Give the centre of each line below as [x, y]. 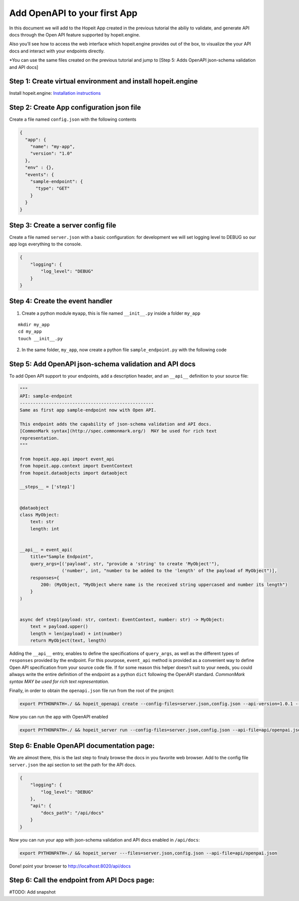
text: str [42, 522]
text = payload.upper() [59, 627]
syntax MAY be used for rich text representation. [59, 681]
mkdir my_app [34, 325]
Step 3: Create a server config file [63, 225]
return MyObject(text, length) [68, 641]
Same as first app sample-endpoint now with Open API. [88, 410]
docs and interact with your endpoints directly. [57, 51]
